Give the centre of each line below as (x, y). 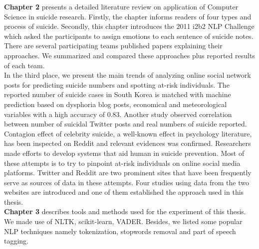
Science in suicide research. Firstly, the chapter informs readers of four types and (128, 16)
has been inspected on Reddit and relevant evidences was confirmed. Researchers (128, 143)
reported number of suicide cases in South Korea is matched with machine (118, 94)
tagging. (16, 241)
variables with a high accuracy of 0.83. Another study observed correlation (118, 114)
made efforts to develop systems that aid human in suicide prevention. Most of (124, 153)
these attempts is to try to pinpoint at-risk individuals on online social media (122, 163)
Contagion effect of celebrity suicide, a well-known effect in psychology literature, (128, 133)
